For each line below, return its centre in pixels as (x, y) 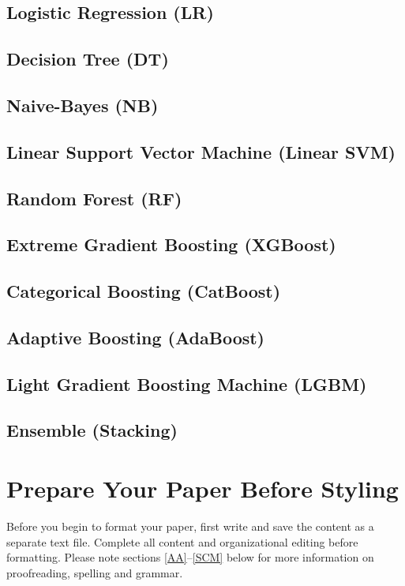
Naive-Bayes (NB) (82, 105)
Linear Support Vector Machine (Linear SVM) (201, 151)
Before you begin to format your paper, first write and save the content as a (190, 526)
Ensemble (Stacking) (92, 430)
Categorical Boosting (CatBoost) (144, 291)
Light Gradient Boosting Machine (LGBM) (187, 383)
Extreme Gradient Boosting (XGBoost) (171, 244)
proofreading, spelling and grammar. (95, 572)
